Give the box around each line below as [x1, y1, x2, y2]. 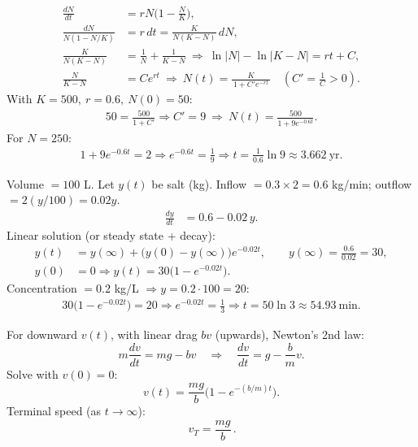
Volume [7, 175, 44, 192]
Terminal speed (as [7, 402, 102, 419]
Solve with [7, 365, 59, 382]
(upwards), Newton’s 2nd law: [215, 325, 364, 342]
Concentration [7, 279, 77, 296]
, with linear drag [111, 325, 198, 342]
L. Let [83, 175, 115, 192]
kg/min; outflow [332, 175, 412, 192]
